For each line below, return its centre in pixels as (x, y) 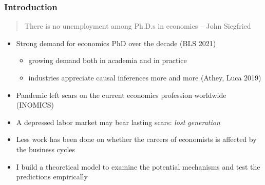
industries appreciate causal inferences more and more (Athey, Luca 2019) (145, 77)
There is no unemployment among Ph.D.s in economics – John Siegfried (138, 26)
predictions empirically (52, 177)
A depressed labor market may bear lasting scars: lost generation (118, 122)
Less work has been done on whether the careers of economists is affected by (136, 139)
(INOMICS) (35, 105)
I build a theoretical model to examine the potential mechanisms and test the (138, 166)
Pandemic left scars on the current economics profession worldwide (121, 95)
